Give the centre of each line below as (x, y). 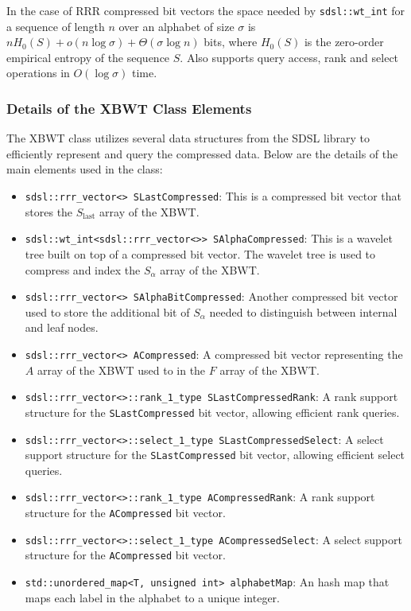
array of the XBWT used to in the (121, 370)
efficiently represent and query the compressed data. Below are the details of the (202, 153)
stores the (49, 211)
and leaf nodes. (62, 327)
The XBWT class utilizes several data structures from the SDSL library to (188, 138)
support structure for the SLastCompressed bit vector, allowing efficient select (215, 455)
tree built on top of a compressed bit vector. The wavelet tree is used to (200, 253)
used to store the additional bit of (107, 311)
